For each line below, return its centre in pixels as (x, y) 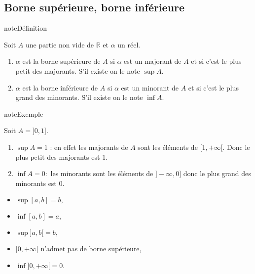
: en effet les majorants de (89, 147)
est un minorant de (150, 87)
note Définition (25, 28)
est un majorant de (153, 61)
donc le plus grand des (217, 173)
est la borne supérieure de (61, 61)
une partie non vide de (60, 44)
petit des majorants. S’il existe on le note (78, 70)
